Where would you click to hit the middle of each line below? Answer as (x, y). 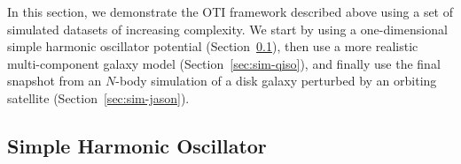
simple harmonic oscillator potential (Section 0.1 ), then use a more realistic (213, 46)
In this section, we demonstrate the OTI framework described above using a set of (230, 11)
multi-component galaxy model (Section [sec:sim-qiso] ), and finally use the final (224, 63)
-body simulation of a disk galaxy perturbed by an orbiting (276, 81)
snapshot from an (55, 81)
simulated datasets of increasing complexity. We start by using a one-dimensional (227, 29)
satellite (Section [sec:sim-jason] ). (98, 97)
